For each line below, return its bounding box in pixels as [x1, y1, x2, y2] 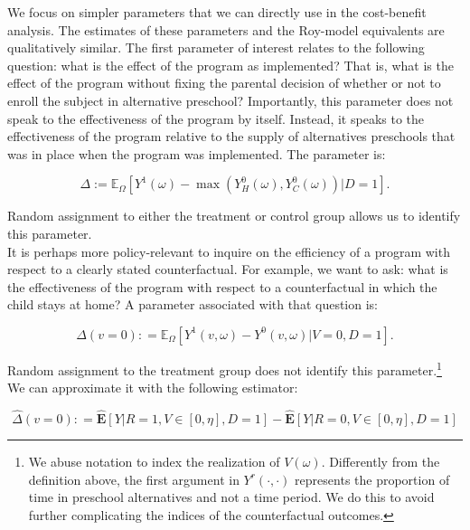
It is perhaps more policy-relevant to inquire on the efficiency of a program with [7, 241, 450, 260]
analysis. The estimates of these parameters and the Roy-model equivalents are [7, 20, 445, 39]
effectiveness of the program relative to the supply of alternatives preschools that [7, 127, 456, 146]
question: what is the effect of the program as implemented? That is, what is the [7, 55, 454, 74]
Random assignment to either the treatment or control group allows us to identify [7, 206, 461, 225]
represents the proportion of [295, 469, 450, 488]
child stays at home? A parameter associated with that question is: [7, 295, 379, 314]
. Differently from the [321, 451, 440, 470]
